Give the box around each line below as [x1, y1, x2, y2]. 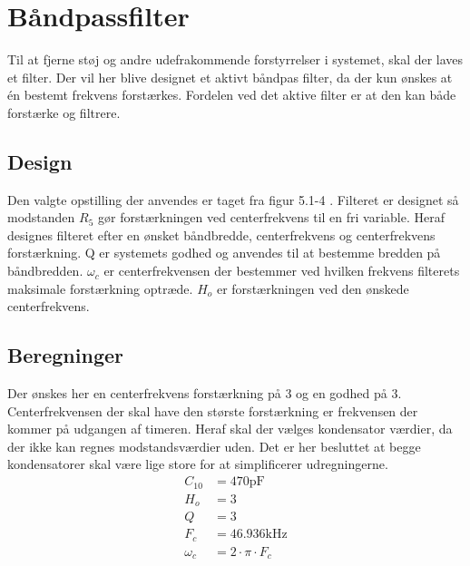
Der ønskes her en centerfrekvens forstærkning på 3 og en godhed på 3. [7, 384, 402, 403]
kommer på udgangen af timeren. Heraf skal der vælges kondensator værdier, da [7, 419, 453, 438]
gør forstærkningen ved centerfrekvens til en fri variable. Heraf [98, 208, 446, 227]
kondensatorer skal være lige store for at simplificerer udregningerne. [7, 454, 388, 473]
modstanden [7, 208, 75, 227]
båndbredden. [7, 261, 83, 280]
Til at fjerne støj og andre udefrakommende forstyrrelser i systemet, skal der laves [7, 50, 464, 69]
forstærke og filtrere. [7, 102, 121, 122]
